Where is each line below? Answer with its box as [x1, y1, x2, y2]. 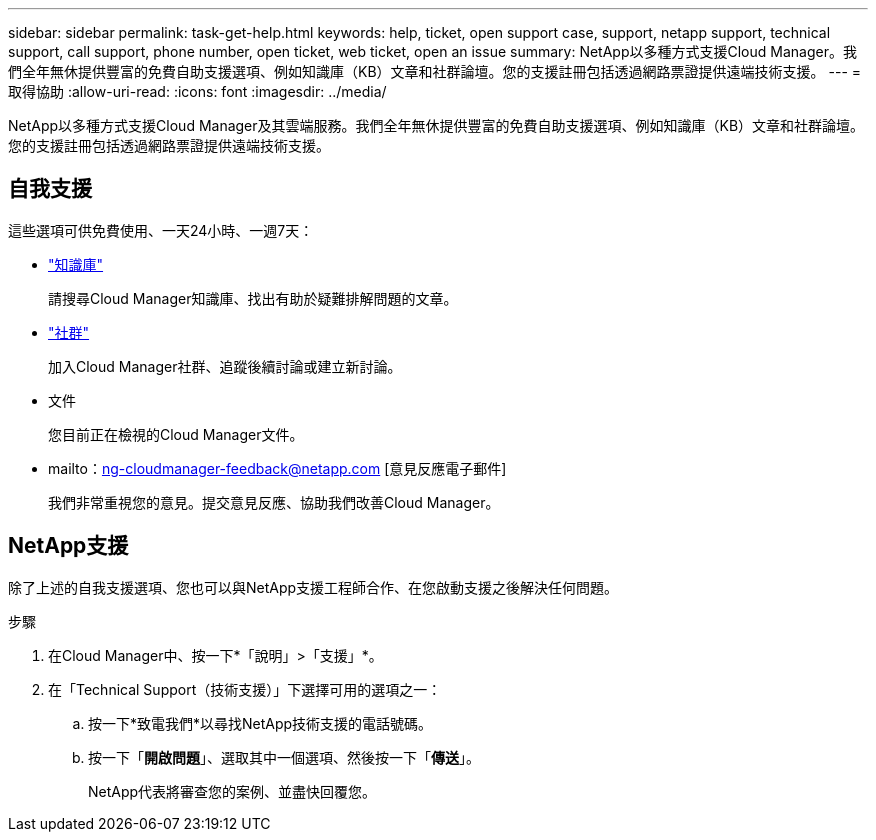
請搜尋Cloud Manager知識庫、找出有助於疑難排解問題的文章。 [48, 289, 458, 307]
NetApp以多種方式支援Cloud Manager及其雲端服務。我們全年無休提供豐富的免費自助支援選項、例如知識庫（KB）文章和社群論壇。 [8, 117, 865, 134]
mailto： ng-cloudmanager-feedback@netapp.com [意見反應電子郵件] [48, 459, 507, 477]
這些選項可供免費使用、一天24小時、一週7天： [8, 221, 314, 239]
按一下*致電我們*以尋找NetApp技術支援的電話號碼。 [88, 714, 433, 732]
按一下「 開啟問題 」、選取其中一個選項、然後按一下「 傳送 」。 [88, 748, 480, 766]
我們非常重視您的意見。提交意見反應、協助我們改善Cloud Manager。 [48, 493, 500, 511]
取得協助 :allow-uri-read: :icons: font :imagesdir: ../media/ [8, 83, 387, 100]
